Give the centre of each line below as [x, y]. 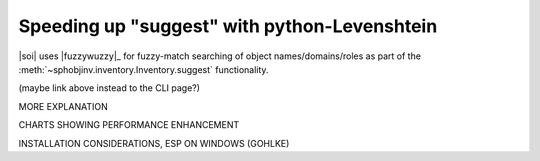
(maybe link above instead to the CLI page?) [109, 88]
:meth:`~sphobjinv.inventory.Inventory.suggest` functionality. [143, 69]
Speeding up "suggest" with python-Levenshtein [228, 26]
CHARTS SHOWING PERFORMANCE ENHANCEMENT [129, 125]
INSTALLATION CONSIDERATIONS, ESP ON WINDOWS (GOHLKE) [154, 143]
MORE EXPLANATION [63, 106]
